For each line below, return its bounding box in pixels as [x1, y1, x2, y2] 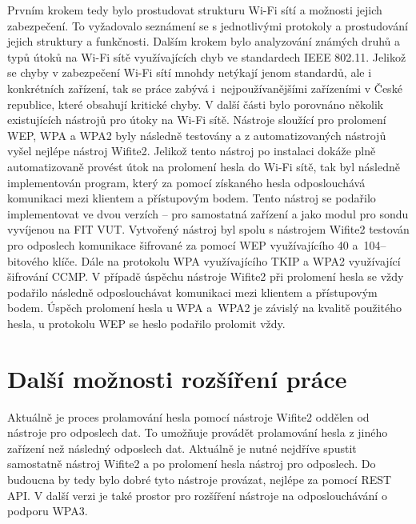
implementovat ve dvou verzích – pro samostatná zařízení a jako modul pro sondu [7, 205, 409, 222]
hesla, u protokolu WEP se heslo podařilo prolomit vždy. [7, 314, 286, 331]
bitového [7, 252, 49, 269]
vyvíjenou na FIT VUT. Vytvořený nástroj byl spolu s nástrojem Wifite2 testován [7, 221, 410, 238]
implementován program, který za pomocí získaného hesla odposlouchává [7, 174, 366, 190]
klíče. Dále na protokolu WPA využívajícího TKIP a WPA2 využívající [52, 252, 401, 269]
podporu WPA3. [7, 502, 88, 519]
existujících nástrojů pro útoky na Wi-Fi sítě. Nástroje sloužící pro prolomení [7, 111, 386, 128]
